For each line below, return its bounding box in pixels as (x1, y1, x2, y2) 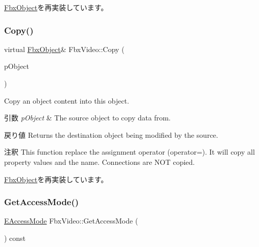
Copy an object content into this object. (4, 95, 129, 106)
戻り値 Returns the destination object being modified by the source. (4, 129, 218, 140)
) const (4, 232, 26, 243)
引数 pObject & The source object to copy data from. (4, 112, 171, 123)
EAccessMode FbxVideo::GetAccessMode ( (4, 215, 138, 226)
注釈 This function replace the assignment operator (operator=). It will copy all (4, 146, 255, 157)
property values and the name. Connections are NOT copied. (4, 156, 195, 167)
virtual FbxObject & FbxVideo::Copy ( (4, 43, 125, 54)
